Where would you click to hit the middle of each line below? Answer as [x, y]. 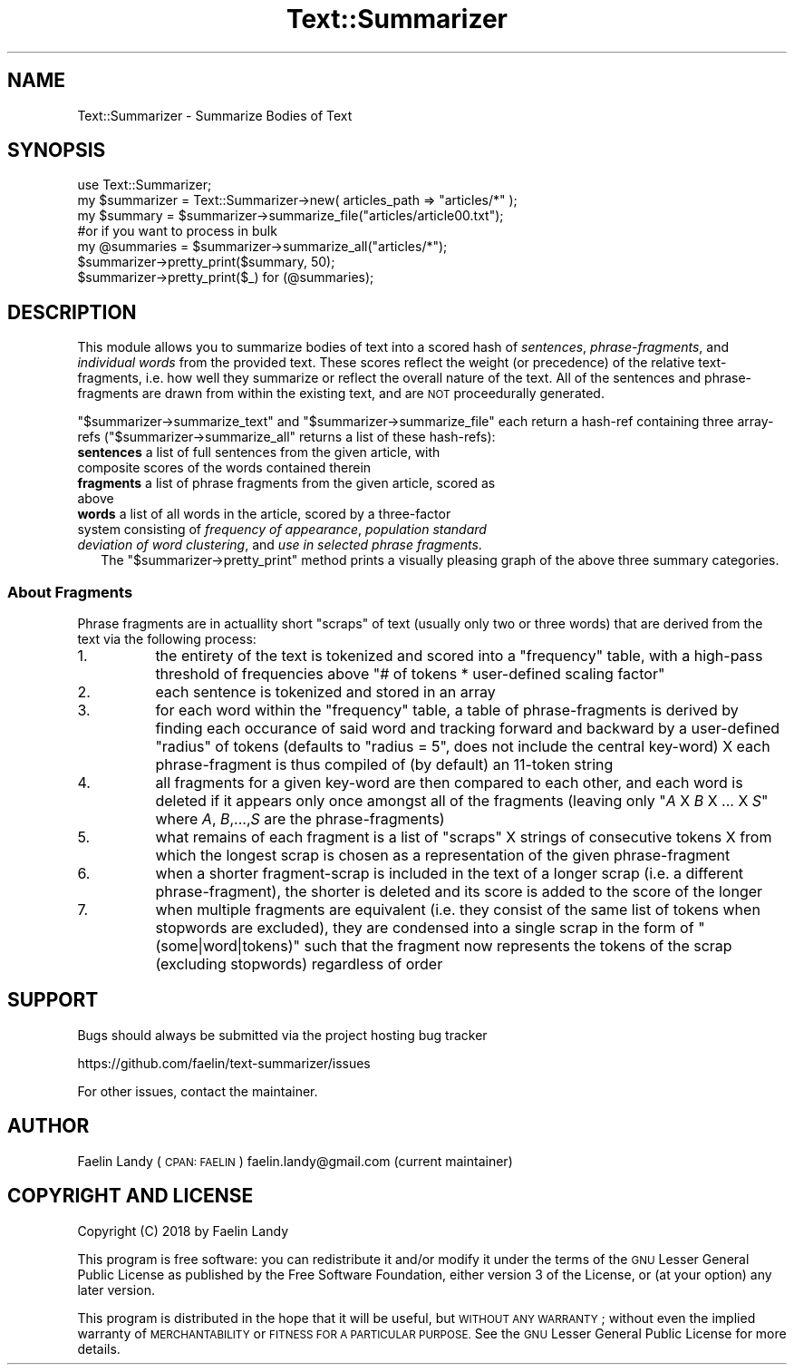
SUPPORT [53, 1000]
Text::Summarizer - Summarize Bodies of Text [215, 115]
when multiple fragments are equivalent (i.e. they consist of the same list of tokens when [458, 910]
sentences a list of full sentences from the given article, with [259, 452]
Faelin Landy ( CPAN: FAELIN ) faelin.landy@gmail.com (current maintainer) [295, 1161]
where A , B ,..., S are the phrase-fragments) [300, 819]
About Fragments [70, 592]
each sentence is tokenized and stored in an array [325, 692]
